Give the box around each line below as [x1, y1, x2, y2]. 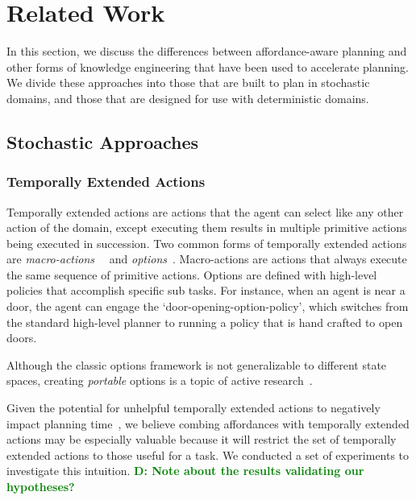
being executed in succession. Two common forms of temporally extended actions [6, 234, 407, 251]
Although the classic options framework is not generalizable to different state [6, 356, 387, 373]
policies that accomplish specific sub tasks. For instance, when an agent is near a [6, 282, 406, 299]
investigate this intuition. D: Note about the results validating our [6, 462, 364, 479]
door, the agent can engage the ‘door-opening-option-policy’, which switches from [6, 298, 409, 315]
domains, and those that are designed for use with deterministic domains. [6, 89, 369, 106]
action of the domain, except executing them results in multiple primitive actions [6, 219, 407, 236]
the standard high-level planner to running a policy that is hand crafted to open [6, 313, 403, 330]
